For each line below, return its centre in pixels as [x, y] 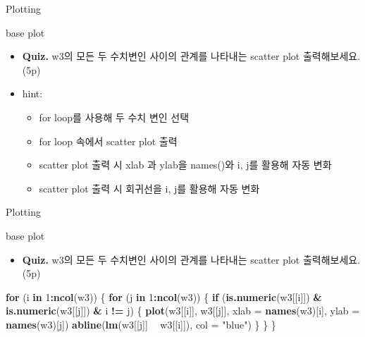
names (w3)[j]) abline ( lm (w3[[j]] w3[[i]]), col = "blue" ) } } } [141, 324]
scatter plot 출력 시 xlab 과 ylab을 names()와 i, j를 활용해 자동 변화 [185, 165]
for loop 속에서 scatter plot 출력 [108, 141]
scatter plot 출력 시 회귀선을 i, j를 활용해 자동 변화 [149, 188]
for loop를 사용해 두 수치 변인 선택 [114, 117]
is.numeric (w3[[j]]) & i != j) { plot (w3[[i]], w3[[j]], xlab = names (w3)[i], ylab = [183, 311]
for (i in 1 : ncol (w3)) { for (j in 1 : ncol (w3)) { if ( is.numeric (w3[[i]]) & [164, 296]
